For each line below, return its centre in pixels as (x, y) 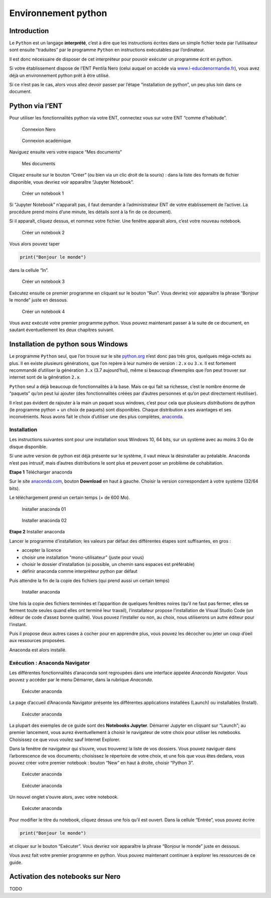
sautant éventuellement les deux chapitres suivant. (62, 330)
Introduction (29, 31)
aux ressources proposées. (38, 641)
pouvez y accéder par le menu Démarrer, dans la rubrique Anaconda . (81, 680)
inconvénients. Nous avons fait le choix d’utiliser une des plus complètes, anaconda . (97, 417)
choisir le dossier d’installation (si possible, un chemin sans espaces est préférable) (108, 564)
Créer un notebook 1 (43, 194)
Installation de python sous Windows (69, 344)
